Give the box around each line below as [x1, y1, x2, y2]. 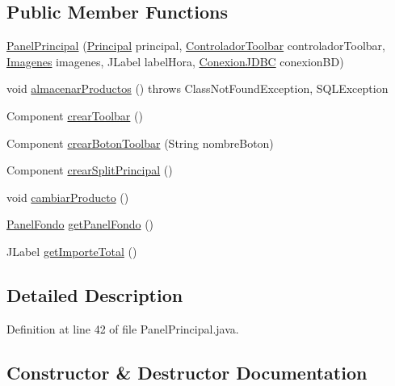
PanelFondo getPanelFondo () [6, 216, 154, 233]
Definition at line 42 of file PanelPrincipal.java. [6, 320, 239, 337]
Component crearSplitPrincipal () [6, 162, 173, 178]
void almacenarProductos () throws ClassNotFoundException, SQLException [6, 80, 389, 97]
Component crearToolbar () [6, 107, 143, 124]
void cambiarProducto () [6, 188, 129, 205]
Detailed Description [6, 282, 183, 307]
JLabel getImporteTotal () [6, 242, 137, 259]
